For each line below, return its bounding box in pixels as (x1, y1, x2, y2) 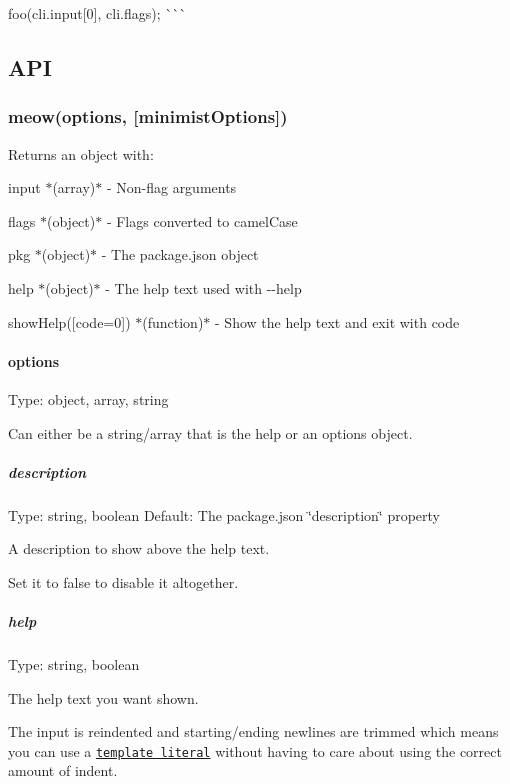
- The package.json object (101, 244, 259, 265)
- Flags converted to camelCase (106, 210, 298, 231)
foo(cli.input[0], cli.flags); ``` (8, 3, 187, 23)
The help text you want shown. (8, 687, 199, 708)
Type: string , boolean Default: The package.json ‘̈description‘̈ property (8, 504, 440, 525)
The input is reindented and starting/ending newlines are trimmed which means (8, 721, 499, 742)
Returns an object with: (8, 143, 154, 164)
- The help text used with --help (105, 277, 302, 298)
